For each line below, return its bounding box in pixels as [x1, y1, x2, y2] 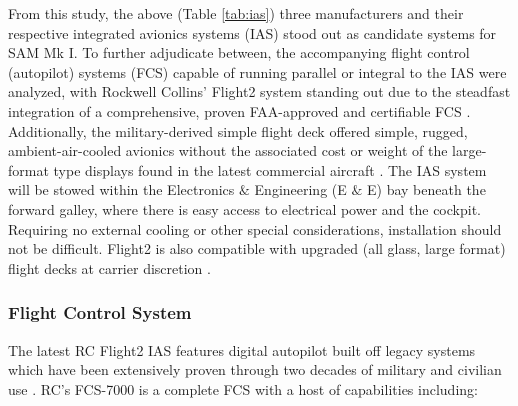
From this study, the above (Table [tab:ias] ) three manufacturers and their [8, 3, 464, 23]
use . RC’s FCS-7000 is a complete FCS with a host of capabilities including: [8, 378, 478, 399]
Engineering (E [254, 179, 347, 200]
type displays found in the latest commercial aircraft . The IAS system [53, 159, 487, 180]
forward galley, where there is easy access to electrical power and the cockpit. [8, 198, 481, 219]
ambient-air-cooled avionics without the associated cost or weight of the [8, 140, 448, 161]
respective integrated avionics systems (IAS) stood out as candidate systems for [8, 22, 497, 43]
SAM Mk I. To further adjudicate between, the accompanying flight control [8, 42, 470, 63]
